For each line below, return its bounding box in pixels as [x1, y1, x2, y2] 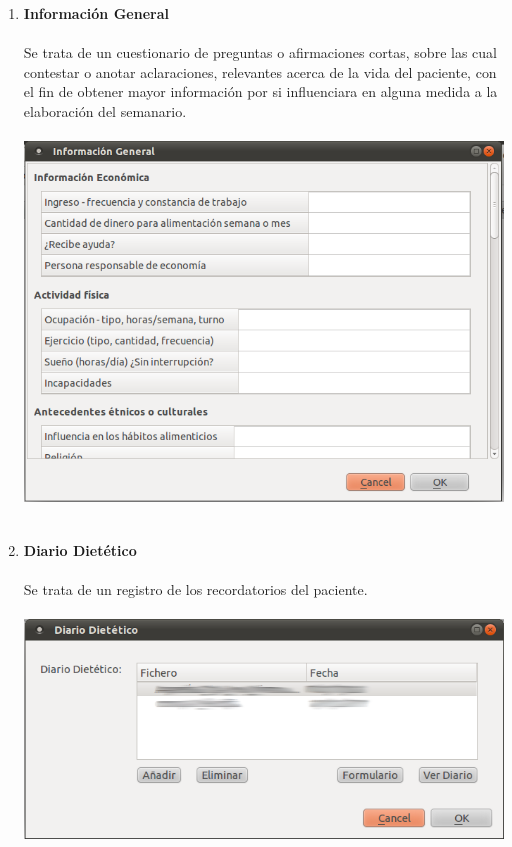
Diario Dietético [23, 539, 137, 560]
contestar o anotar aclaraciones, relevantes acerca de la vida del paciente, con [23, 61, 497, 82]
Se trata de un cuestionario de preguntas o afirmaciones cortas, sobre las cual [23, 42, 497, 63]
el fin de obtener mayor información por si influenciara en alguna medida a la [23, 81, 498, 102]
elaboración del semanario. [23, 100, 187, 121]
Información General [23, 3, 169, 23]
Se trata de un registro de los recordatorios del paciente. [23, 578, 368, 599]
